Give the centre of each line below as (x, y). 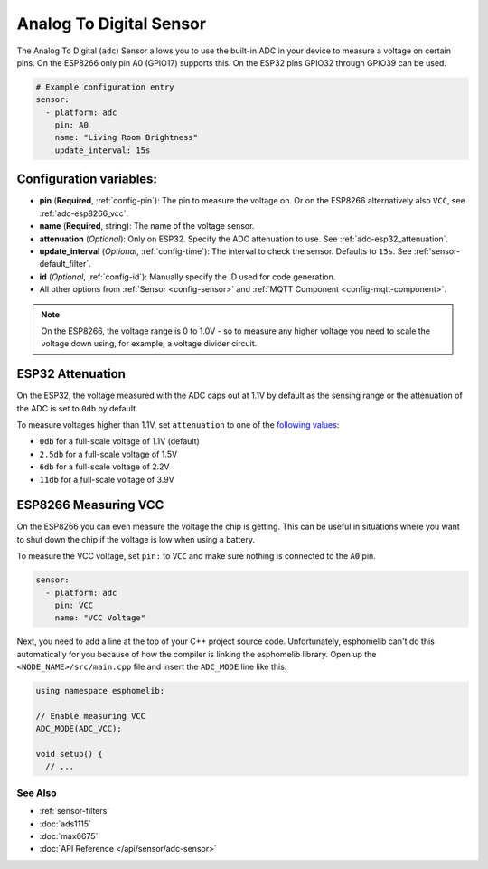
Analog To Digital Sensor (112, 24)
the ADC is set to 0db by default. (77, 408)
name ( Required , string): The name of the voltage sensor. (147, 226)
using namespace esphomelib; (100, 691)
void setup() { (69, 754)
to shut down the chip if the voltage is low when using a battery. (136, 539)
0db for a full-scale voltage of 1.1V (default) (120, 441)
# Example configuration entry (105, 87)
